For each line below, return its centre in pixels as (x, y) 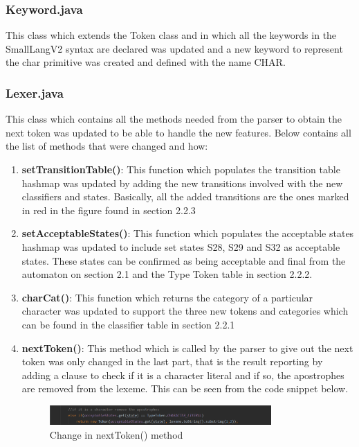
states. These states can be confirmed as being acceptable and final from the (184, 260)
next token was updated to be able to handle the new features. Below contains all (178, 132)
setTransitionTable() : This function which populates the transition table (181, 169)
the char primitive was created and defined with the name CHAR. (146, 62)
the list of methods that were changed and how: (107, 146)
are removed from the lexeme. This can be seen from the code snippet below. (185, 388)
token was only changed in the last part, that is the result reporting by (172, 361)
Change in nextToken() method (116, 434)
